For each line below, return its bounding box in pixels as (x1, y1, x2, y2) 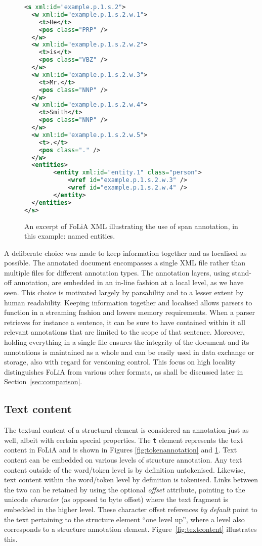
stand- (232, 267, 251, 278)
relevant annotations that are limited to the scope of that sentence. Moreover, (4, 327, 245, 337)
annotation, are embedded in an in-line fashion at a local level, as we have (14, 277, 244, 288)
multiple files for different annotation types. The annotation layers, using (4, 267, 230, 278)
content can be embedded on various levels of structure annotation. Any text (4, 454, 242, 465)
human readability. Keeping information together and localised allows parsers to (4, 297, 252, 307)
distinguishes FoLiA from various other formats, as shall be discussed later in (4, 366, 243, 377)
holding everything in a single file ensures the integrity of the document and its (4, 337, 249, 347)
